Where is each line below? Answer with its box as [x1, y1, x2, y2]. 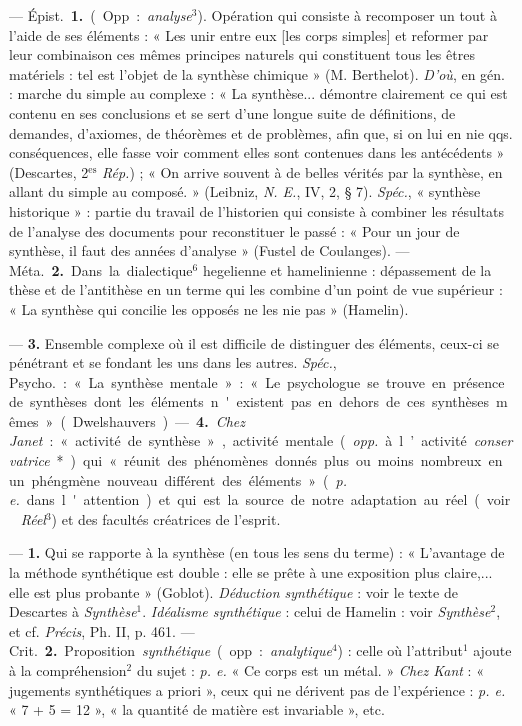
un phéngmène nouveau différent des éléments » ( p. [9, 469, 347, 490]
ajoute [473, 640, 512, 661]
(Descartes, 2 [9, 161, 89, 182]
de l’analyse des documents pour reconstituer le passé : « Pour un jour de [9, 220, 460, 241]
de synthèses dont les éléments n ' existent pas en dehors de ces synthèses [9, 391, 490, 412]
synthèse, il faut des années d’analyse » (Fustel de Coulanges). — [9, 240, 410, 261]
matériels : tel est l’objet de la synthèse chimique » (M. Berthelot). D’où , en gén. [9, 63, 505, 84]
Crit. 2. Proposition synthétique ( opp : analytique [9, 640, 332, 661]
